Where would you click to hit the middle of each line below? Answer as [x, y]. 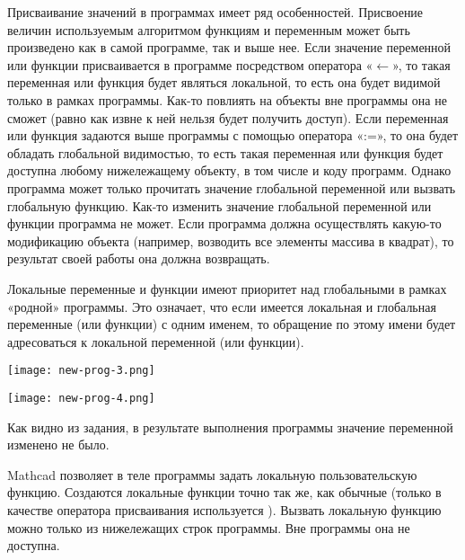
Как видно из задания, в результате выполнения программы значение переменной [230, 427]
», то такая [421, 64]
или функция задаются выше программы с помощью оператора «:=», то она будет [233, 135]
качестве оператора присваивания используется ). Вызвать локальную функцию [224, 509]
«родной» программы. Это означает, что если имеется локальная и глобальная [222, 306]
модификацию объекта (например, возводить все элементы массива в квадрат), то [231, 240]
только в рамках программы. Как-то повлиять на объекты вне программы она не [227, 99]
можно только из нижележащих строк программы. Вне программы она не [209, 527]
